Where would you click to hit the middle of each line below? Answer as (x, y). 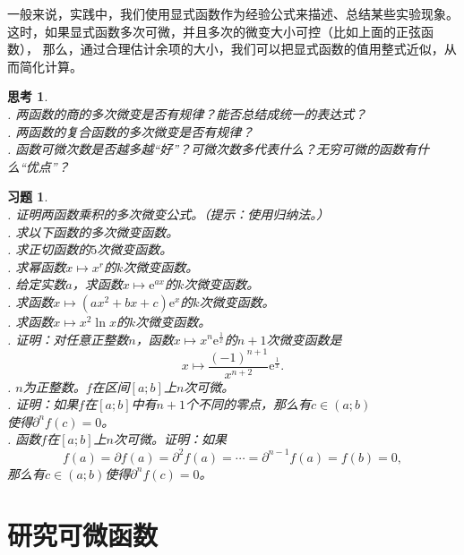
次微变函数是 (304, 339)
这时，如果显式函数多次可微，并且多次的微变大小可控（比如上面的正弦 (214, 31)
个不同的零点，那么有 (249, 404)
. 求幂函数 (37, 266)
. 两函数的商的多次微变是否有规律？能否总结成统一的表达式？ (187, 113)
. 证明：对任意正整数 (68, 339)
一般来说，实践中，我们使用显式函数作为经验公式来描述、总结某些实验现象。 (233, 13)
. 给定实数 (37, 284)
